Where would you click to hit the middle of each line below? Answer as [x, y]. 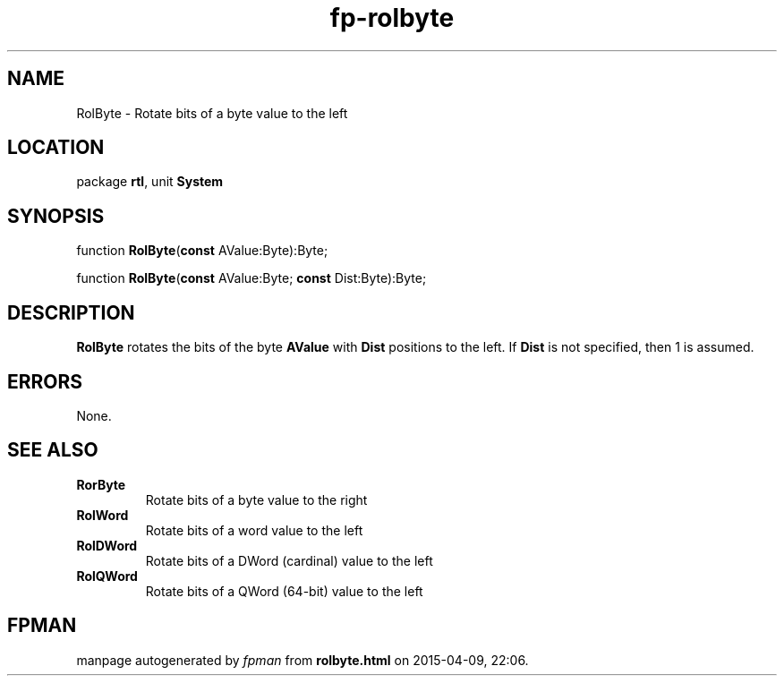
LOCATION [56, 148]
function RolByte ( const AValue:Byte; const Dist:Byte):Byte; [251, 278]
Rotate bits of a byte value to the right [256, 499]
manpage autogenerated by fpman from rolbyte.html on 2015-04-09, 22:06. [303, 660]
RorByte [101, 484]
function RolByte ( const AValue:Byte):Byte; [202, 251]
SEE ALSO [53, 450]
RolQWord [107, 576]
